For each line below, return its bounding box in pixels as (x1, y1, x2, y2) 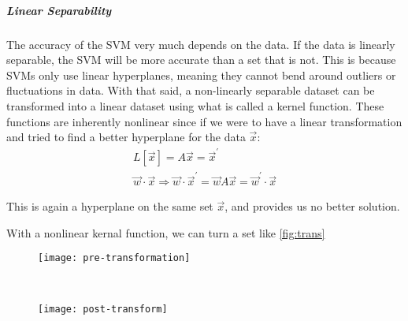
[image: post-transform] (38, 303, 168, 315)
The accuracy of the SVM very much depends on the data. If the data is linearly (6, 35, 395, 52)
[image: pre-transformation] (38, 252, 191, 264)
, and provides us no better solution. (224, 198, 400, 215)
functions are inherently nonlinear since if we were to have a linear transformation (6, 113, 402, 129)
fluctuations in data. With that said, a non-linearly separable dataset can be (6, 82, 375, 99)
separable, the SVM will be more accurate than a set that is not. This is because (6, 51, 396, 68)
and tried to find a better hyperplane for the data (6, 129, 246, 145)
